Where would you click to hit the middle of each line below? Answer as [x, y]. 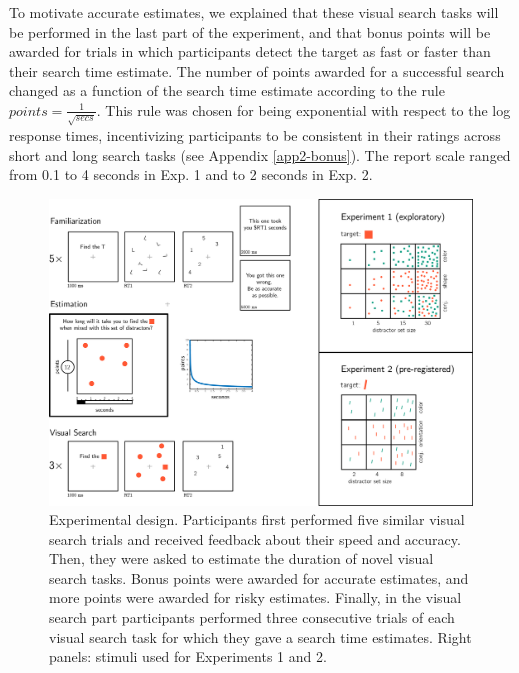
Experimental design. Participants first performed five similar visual [257, 519]
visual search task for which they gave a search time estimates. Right [260, 636]
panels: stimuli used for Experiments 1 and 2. [188, 656]
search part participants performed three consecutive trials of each [252, 617]
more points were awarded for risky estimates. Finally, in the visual [255, 597]
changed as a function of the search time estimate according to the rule [227, 90]
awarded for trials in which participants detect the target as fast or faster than [250, 51]
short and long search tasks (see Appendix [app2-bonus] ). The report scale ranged [260, 154]
